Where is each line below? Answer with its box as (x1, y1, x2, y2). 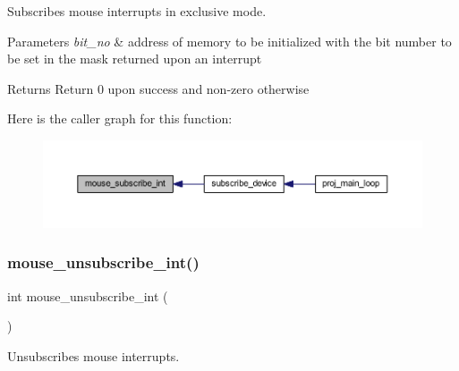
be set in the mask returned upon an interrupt (7, 49, 262, 68)
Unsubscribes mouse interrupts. (7, 346, 180, 365)
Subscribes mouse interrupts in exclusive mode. (7, 2, 267, 20)
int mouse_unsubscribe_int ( (7, 286, 168, 305)
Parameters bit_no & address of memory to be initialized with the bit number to (7, 31, 452, 50)
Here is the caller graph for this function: (7, 109, 233, 128)
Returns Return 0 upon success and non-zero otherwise (7, 79, 310, 97)
